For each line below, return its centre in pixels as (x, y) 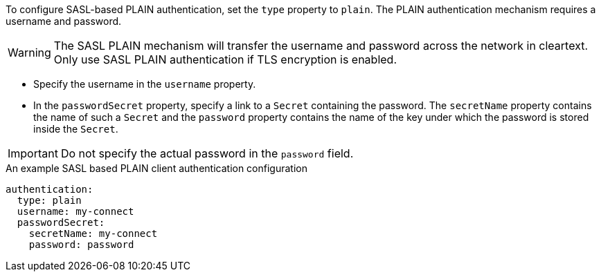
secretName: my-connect (93, 233)
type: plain (49, 200)
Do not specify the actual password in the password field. (207, 153)
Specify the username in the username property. (145, 84)
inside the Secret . (76, 129)
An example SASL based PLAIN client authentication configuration (156, 168)
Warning (29, 52)
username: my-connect (75, 211)
